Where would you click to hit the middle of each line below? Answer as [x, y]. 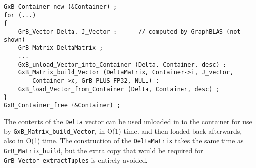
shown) [15, 40]
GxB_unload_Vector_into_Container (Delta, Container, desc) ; [122, 64]
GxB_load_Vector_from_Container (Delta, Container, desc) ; [119, 89]
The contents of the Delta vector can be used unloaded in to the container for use [128, 121]
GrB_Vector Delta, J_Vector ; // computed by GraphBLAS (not [129, 31]
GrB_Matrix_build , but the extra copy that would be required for [104, 150]
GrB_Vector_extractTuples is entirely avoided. [76, 160]
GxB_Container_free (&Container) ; [62, 105]
